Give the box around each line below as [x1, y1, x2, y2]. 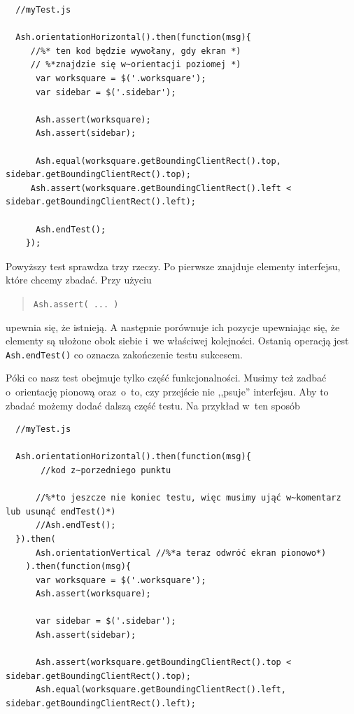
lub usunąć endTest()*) [6, 506, 116, 517]
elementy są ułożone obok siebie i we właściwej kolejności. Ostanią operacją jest [6, 333, 349, 348]
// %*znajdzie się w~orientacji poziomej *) [30, 59, 241, 70]
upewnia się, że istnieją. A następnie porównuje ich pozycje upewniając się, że [6, 319, 340, 334]
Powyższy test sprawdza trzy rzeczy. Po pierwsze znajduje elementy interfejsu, [6, 258, 341, 273]
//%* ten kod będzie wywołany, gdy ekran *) [30, 45, 241, 56]
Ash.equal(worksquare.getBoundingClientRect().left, [35, 685, 286, 695]
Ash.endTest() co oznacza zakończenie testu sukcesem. [6, 346, 243, 361]
